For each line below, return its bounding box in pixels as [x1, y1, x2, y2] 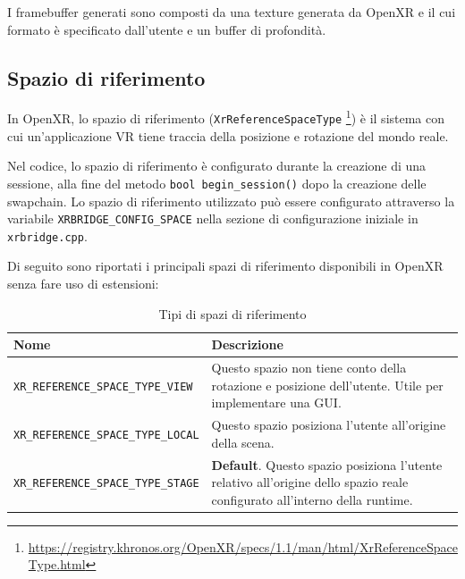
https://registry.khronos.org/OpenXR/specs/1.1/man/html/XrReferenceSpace [28, 537, 458, 556]
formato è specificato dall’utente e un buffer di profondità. [7, 20, 326, 38]
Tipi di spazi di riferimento [158, 304, 307, 323]
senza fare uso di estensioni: [7, 274, 159, 293]
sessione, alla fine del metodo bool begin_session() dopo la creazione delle [7, 173, 427, 192]
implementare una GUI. [211, 393, 342, 412]
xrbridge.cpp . [7, 226, 88, 245]
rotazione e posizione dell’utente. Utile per [211, 375, 444, 394]
